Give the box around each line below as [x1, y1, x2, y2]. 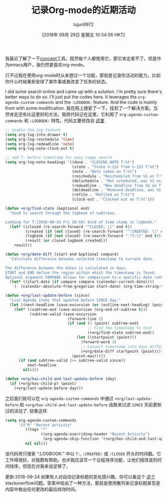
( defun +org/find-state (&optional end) [5, 206, 90, 211]
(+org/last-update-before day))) [14, 386, 83, 391]
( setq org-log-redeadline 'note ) [5, 141, 75, 146]
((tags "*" [25, 427, 48, 432]
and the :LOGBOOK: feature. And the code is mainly [55, 99, 158, 105]
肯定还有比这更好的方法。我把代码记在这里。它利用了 [9, 111, 118, 117]
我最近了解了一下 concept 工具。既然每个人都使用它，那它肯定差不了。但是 [5, 55, 157, 61]
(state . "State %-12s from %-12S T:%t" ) [72, 164, 159, 170]
